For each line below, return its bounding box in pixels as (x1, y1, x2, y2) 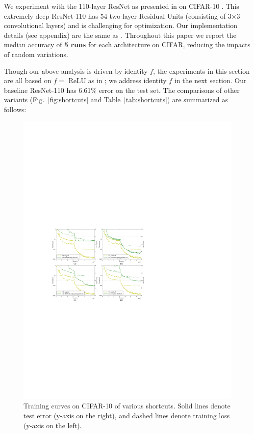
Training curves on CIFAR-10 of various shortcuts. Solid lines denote (24, 401, 230, 411)
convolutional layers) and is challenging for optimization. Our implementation (4, 20, 237, 30)
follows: (4, 104, 26, 114)
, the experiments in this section (153, 65, 250, 76)
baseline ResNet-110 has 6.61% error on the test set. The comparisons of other (4, 85, 240, 95)
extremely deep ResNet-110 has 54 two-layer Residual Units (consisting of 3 (4, 10, 231, 21)
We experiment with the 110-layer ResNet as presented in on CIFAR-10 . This (4, 1, 239, 11)
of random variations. (4, 49, 68, 59)
